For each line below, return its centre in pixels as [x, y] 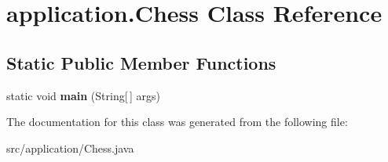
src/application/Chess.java [70, 148]
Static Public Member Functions [141, 62]
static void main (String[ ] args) [83, 95]
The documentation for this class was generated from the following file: [177, 122]
